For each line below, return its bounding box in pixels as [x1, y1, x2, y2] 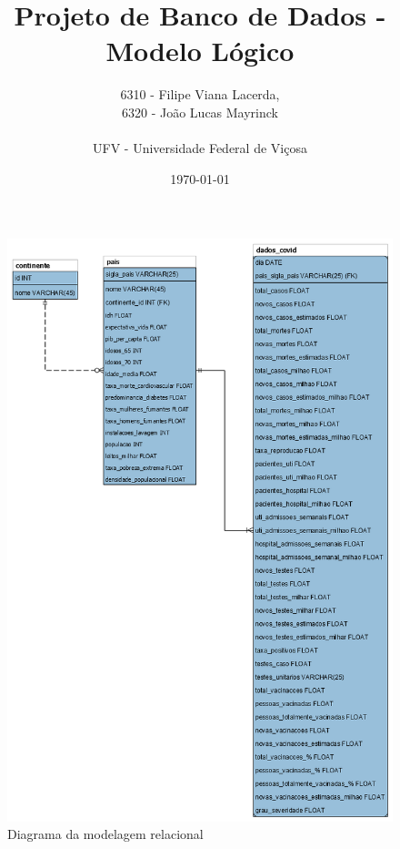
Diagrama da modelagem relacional [7, 824, 204, 844]
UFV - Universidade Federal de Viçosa [93, 138, 307, 158]
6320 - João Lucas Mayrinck [122, 102, 278, 121]
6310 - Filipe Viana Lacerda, [120, 85, 280, 104]
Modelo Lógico [105, 32, 295, 69]
